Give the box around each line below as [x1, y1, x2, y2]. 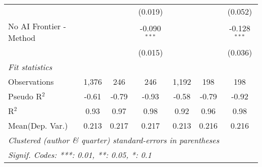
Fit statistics [8, 61, 52, 73]
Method [8, 32, 36, 43]
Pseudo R [8, 90, 42, 102]
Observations [8, 76, 54, 87]
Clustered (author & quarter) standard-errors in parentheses [8, 134, 219, 146]
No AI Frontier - [8, 20, 66, 32]
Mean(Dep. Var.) [8, 120, 68, 131]
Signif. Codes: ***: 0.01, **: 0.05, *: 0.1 [8, 149, 152, 160]
